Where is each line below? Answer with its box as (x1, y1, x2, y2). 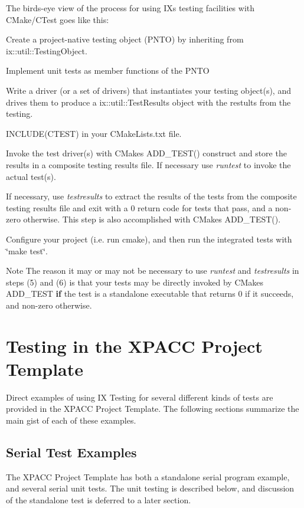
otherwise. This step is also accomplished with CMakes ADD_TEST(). (23, 213, 281, 225)
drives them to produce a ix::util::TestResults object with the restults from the (6, 96, 291, 108)
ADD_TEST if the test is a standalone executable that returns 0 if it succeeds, (6, 287, 294, 300)
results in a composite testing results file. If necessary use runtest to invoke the (6, 158, 291, 171)
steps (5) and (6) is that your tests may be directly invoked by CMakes (6, 276, 264, 288)
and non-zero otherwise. (6, 299, 92, 311)
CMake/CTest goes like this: (6, 13, 109, 25)
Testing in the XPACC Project (6, 333, 263, 358)
